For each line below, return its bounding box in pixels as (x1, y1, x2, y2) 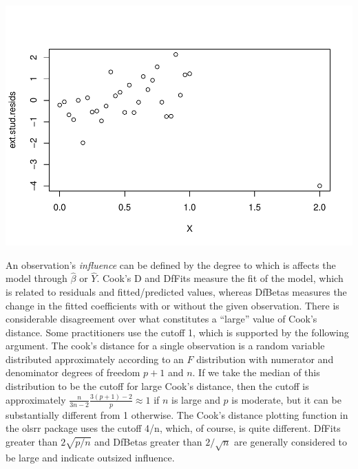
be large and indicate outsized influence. (6, 450, 175, 464)
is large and (171, 392, 220, 406)
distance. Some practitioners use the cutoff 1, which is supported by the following (6, 325, 349, 339)
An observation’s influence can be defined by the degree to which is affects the (6, 257, 336, 272)
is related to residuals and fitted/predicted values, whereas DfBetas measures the (6, 284, 347, 298)
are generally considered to (234, 435, 348, 448)
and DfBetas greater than (94, 435, 202, 448)
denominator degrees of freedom (6, 365, 140, 380)
